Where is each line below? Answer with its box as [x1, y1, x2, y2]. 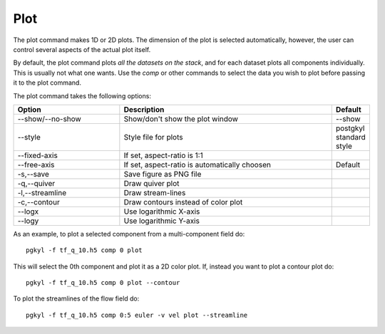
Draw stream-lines [123, 187, 186, 197]
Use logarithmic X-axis [123, 207, 200, 216]
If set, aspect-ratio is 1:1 [123, 150, 203, 160]
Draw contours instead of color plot [123, 197, 243, 207]
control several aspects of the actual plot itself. [13, 45, 151, 53]
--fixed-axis [17, 150, 58, 160]
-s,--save [17, 169, 50, 179]
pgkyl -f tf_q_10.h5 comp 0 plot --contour [26, 278, 180, 287]
